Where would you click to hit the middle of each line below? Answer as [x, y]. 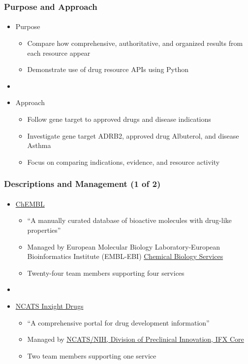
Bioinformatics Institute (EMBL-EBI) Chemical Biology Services [125, 256]
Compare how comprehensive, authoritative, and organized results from [135, 43]
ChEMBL [30, 203]
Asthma [39, 145]
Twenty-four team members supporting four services [106, 273]
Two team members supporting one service [92, 355]
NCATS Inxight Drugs [49, 306]
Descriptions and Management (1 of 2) [82, 184]
